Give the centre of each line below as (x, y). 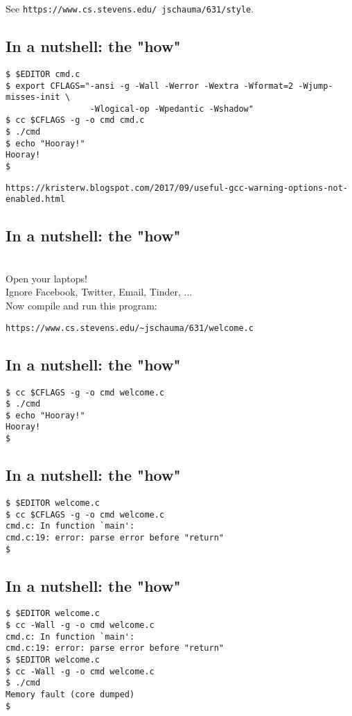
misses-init (33, 97)
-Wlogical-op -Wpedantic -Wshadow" (171, 109)
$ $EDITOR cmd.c (43, 74)
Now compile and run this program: (81, 306)
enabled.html (35, 199)
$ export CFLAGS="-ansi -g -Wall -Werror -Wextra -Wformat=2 (150, 86)
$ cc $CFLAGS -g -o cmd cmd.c (75, 120)
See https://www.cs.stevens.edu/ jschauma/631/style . (130, 8)
